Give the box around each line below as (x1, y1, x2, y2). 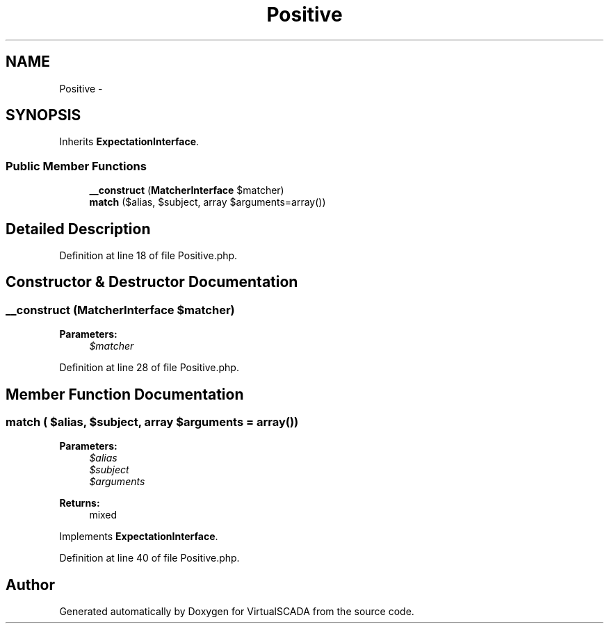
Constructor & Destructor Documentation (6, 273, 298, 291)
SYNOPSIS (6, 106, 81, 124)
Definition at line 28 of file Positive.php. (59, 361, 239, 374)
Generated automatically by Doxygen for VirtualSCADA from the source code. (59, 605, 414, 618)
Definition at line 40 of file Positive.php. (59, 552, 240, 564)
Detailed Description (6, 220, 151, 238)
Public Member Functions (6, 158, 147, 173)
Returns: (59, 497, 100, 509)
